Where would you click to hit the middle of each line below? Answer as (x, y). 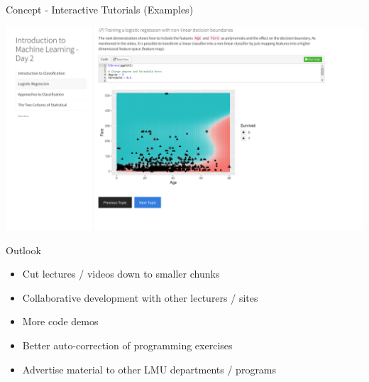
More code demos (60, 321)
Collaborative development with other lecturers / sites (140, 297)
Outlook (23, 250)
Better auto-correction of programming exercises (127, 345)
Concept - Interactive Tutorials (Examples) (100, 9)
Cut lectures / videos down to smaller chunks (121, 274)
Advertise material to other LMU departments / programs (149, 369)
